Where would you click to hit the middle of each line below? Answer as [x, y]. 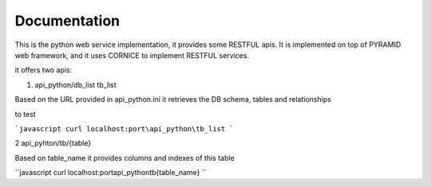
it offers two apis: [43, 70]
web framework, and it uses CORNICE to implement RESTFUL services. [132, 55]
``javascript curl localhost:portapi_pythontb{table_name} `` [111, 173]
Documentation [67, 21]
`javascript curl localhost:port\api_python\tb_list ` [125, 129]
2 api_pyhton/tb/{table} [53, 143]
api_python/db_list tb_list [76, 84]
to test [25, 114]
